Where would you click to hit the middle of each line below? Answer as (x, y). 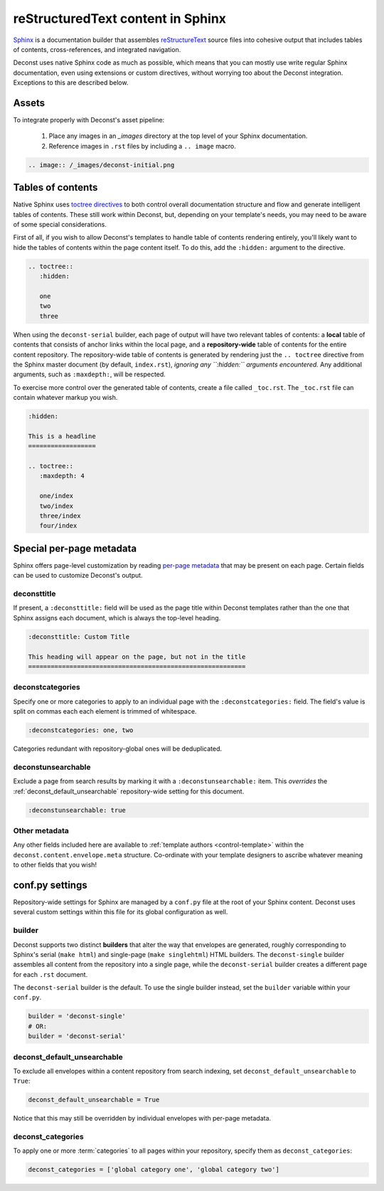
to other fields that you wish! (55, 865)
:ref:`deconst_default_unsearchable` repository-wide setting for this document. (129, 791)
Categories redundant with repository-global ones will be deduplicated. (117, 749)
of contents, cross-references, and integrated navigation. (97, 49)
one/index (57, 496)
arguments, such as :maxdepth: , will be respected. (90, 374)
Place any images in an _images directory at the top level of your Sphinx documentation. (178, 136)
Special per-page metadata (75, 548)
